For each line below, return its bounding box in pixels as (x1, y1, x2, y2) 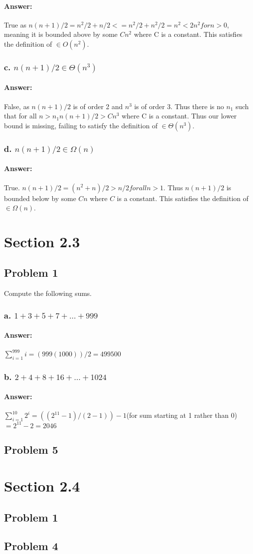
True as (4, 19, 27, 29)
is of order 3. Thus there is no (134, 101, 224, 111)
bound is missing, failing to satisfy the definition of (4, 120, 158, 130)
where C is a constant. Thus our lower (122, 111, 237, 121)
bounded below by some (4, 193, 76, 203)
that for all (4, 111, 37, 121)
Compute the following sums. (4, 288, 92, 298)
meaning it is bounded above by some (4, 29, 118, 39)
